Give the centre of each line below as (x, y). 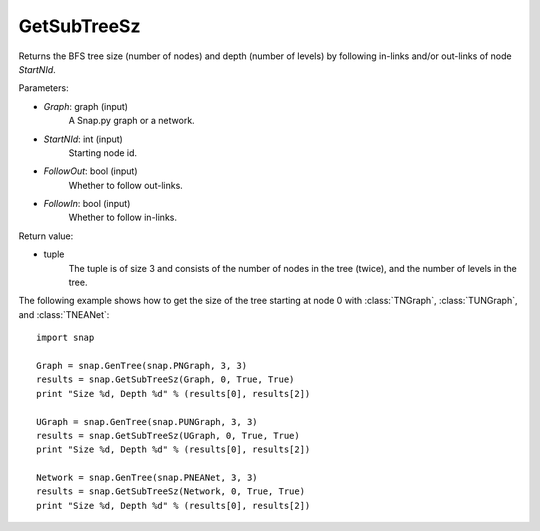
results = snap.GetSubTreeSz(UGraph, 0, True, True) (168, 435)
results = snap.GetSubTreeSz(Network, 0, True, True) (170, 491)
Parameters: (43, 88)
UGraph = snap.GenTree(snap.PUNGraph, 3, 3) (147, 421)
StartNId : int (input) (83, 139)
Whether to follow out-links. (126, 185)
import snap (65, 338)
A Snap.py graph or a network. (131, 121)
